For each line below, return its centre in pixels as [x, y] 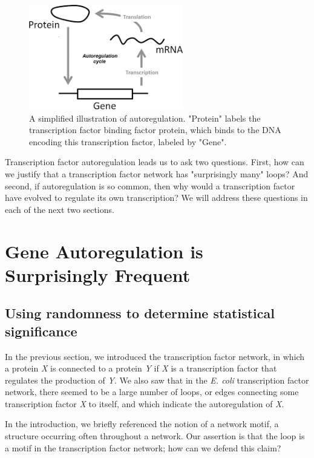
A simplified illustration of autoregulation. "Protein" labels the [145, 118]
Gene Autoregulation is [104, 251]
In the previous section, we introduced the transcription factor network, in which [155, 356]
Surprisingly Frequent [98, 274]
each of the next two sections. [60, 209]
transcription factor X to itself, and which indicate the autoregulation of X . [145, 403]
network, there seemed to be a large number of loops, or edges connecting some [152, 392]
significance [41, 331]
